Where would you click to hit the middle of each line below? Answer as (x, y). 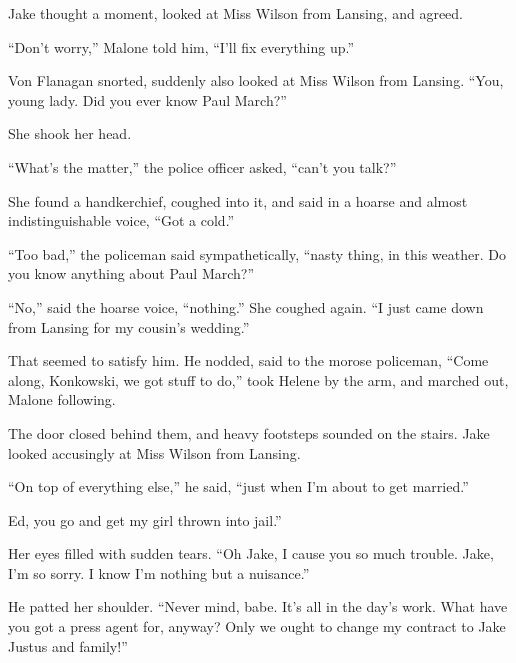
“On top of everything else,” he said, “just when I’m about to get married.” (238, 486)
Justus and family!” (68, 645)
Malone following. (62, 399)
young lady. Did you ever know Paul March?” (147, 99)
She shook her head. (70, 133)
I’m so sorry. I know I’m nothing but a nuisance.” (159, 572)
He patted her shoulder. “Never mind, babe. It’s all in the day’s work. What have (258, 606)
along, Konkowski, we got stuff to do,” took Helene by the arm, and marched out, (258, 379)
